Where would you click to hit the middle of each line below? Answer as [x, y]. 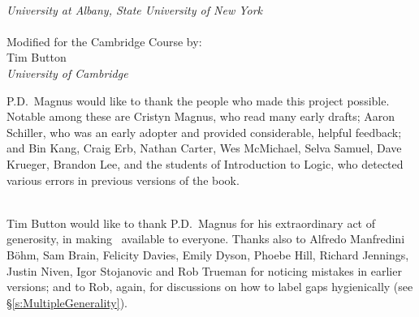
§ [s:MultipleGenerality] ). [67, 302]
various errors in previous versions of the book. [123, 180]
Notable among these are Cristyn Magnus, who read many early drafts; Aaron [201, 116]
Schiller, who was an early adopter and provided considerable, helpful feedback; [204, 132]
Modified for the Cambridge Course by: [104, 41]
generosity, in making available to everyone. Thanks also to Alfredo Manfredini [206, 239]
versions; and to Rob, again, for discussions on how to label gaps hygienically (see [210, 287]
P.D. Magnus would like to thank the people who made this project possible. [198, 100]
